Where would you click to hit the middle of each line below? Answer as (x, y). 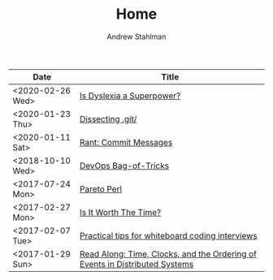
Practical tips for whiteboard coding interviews (169, 235)
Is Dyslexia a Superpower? (130, 96)
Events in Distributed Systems (137, 264)
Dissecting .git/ (108, 118)
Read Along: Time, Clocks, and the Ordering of (169, 254)
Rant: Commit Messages (126, 142)
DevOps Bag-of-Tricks (124, 166)
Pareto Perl (101, 189)
